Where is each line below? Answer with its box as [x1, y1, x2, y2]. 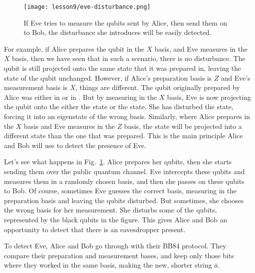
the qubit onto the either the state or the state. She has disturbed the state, [4, 101, 233, 112]
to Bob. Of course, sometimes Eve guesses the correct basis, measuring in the [4, 185, 237, 196]
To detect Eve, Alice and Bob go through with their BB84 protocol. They [4, 241, 226, 251]
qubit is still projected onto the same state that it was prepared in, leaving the [4, 63, 241, 73]
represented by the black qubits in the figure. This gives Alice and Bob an [4, 214, 227, 224]
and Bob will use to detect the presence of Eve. [4, 140, 147, 150]
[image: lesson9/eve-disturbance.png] [24, 3, 151, 10]
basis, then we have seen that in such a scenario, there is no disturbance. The [12, 53, 246, 63]
